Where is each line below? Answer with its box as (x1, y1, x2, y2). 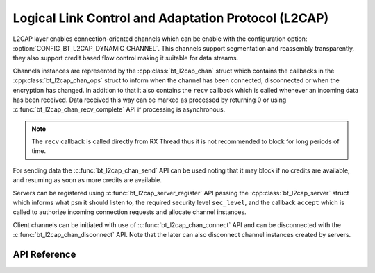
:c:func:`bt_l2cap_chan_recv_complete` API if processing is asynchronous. (12, 105, 226, 114)
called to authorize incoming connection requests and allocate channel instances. (12, 208, 247, 216)
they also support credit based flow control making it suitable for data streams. (12, 54, 239, 62)
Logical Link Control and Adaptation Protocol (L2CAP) (12, 10, 329, 26)
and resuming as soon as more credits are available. (12, 176, 162, 184)
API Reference (12, 249, 76, 260)
